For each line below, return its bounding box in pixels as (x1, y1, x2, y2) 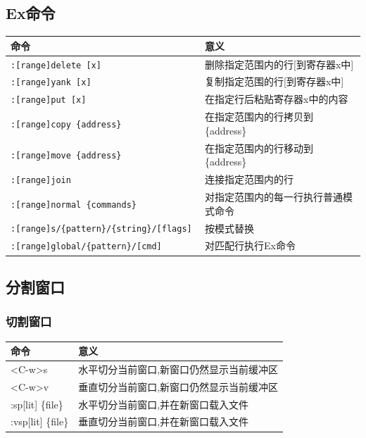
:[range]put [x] (11, 95, 87, 106)
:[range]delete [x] (11, 60, 101, 70)
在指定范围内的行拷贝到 (205, 109, 314, 124)
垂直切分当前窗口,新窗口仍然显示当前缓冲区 (78, 379, 279, 394)
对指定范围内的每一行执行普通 (205, 189, 343, 204)
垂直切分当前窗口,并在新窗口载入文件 (78, 414, 249, 429)
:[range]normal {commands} (11, 199, 137, 210)
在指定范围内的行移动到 (205, 140, 314, 155)
